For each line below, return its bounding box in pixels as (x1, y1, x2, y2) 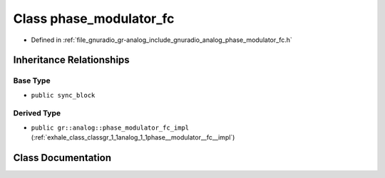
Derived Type (13, 108, 61, 118)
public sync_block (31, 91, 96, 99)
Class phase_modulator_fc (13, 11, 175, 26)
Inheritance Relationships (13, 54, 130, 66)
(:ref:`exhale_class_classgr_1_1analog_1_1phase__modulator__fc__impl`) (31, 133, 235, 142)
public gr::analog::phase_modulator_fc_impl (31, 123, 190, 132)
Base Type (13, 75, 51, 85)
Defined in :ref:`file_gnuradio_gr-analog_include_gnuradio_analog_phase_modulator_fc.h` (31, 36, 292, 44)
